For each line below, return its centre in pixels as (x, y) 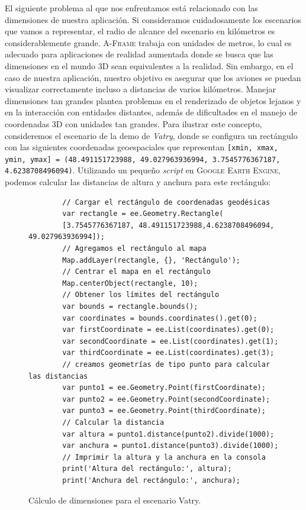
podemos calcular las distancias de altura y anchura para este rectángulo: (138, 182)
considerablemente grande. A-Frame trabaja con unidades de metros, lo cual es (148, 42)
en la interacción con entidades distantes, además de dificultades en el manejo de (151, 112)
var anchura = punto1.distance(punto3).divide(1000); (170, 446)
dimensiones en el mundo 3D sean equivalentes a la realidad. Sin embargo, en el (149, 65)
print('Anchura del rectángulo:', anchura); (151, 480)
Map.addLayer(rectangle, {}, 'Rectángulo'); (151, 260)
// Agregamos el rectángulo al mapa (134, 249)
